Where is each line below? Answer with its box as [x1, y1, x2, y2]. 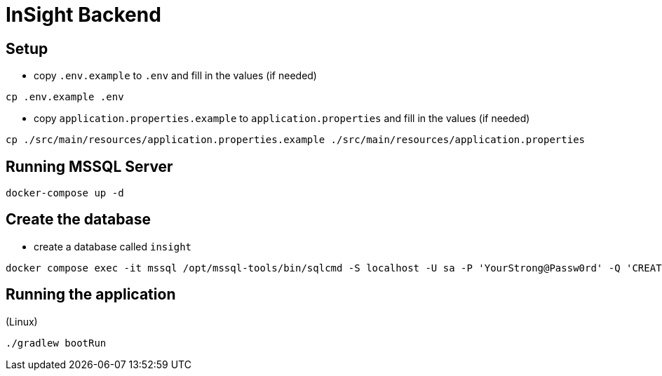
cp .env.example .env [6, 91, 124, 103]
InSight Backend [6, 3, 161, 27]
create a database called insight [34, 240, 192, 253]
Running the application [6, 286, 176, 304]
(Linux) [6, 315, 38, 328]
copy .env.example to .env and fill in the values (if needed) [34, 69, 317, 82]
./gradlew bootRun [6, 337, 107, 349]
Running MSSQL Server [6, 157, 173, 175]
